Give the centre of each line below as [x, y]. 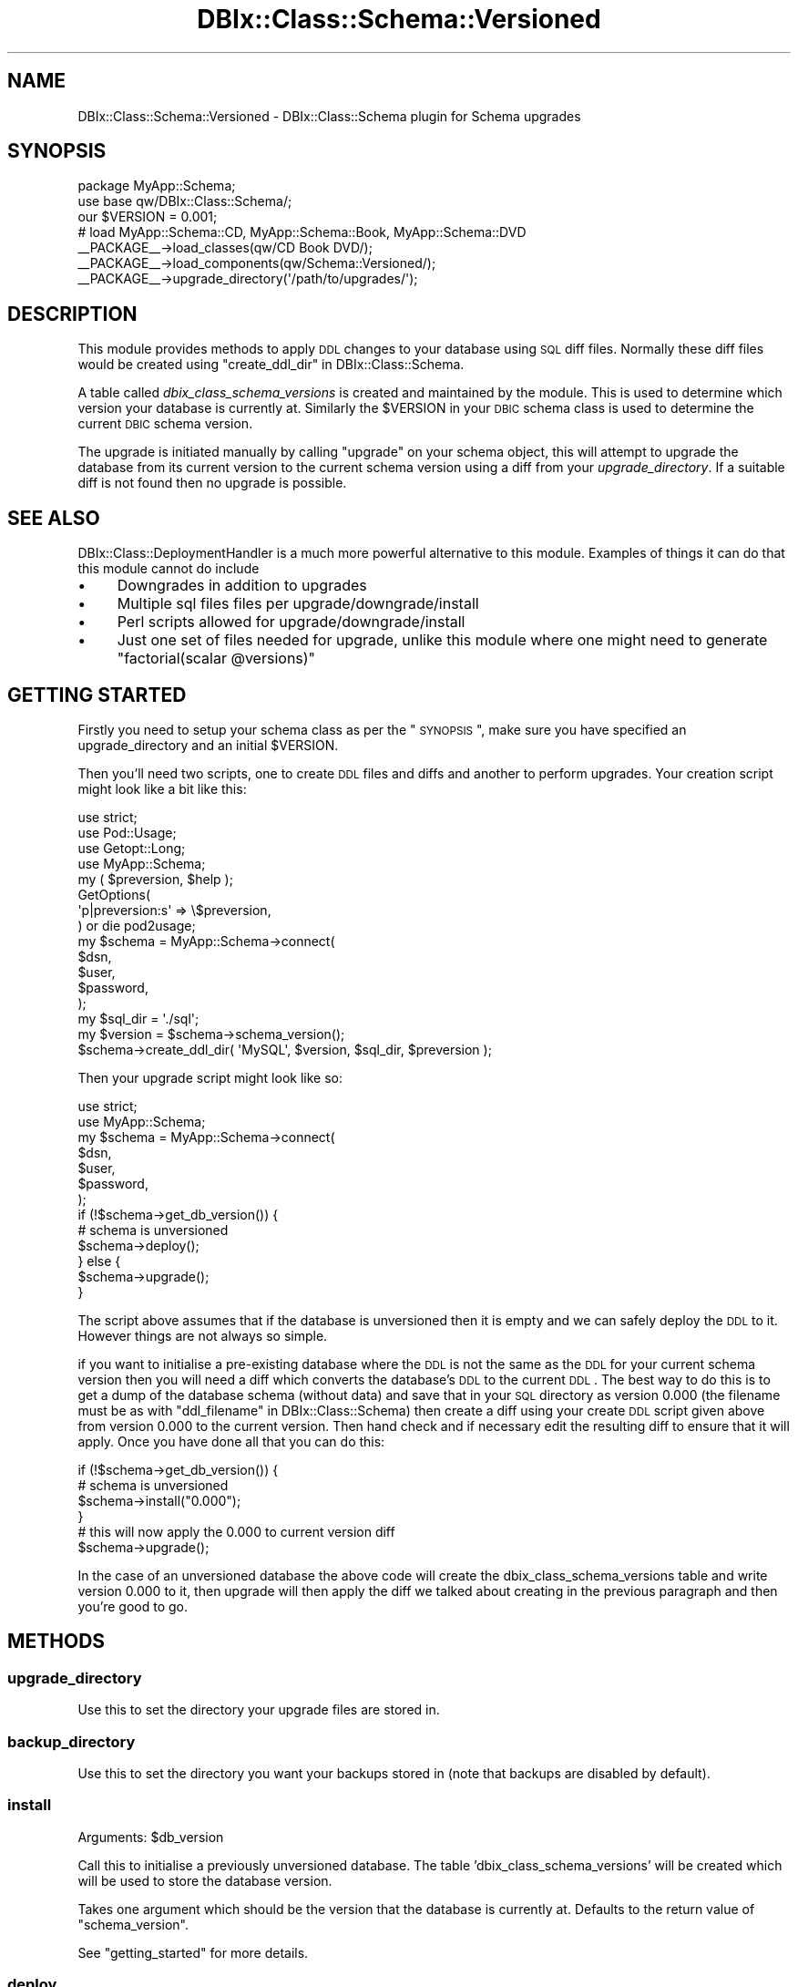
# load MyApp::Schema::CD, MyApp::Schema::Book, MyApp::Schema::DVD [302, 232]
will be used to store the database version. [205, 1880]
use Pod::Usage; [127, 832]
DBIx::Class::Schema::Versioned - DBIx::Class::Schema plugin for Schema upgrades [329, 116]
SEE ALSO [54, 518]
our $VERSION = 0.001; [148, 217]
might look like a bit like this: [162, 788]
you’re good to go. [133, 1606]
